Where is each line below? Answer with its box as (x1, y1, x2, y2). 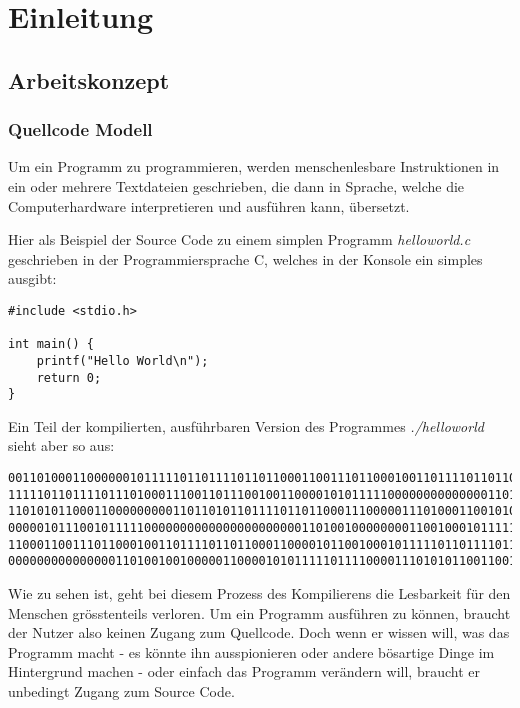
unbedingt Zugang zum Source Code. (8, 680, 235, 701)
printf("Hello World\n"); (36, 353, 209, 368)
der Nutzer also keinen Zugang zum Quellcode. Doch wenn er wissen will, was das (8, 622, 510, 643)
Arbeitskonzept (8, 64, 170, 95)
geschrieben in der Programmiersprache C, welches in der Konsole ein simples (8, 248, 483, 269)
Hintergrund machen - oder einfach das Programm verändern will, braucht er (8, 661, 480, 682)
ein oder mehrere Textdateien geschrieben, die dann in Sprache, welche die (8, 175, 465, 196)
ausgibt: (8, 268, 57, 289)
